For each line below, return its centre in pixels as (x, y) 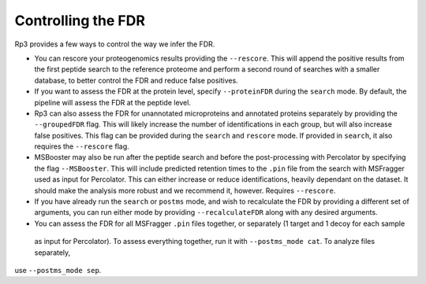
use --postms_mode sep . (58, 270)
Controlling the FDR (80, 20)
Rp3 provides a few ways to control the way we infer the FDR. (115, 44)
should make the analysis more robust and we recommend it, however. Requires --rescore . (185, 190)
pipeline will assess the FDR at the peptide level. (112, 102)
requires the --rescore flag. (82, 146)
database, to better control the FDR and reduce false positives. (136, 80)
